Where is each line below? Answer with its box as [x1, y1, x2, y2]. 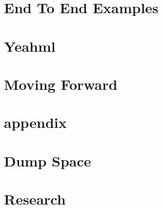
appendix [4, 112, 67, 132]
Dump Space [4, 150, 91, 170]
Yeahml [4, 36, 56, 56]
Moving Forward [4, 74, 118, 94]
